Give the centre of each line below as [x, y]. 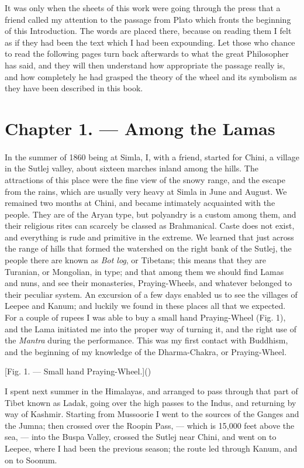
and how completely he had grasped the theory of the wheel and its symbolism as [151, 76]
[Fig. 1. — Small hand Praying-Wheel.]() [78, 371]
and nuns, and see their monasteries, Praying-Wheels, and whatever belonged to [148, 283]
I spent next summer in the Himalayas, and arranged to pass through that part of [151, 391]
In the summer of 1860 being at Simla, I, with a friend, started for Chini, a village [152, 156]
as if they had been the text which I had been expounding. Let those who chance [150, 42]
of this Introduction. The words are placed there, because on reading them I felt [148, 31]
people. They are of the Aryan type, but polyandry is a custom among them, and [151, 214]
